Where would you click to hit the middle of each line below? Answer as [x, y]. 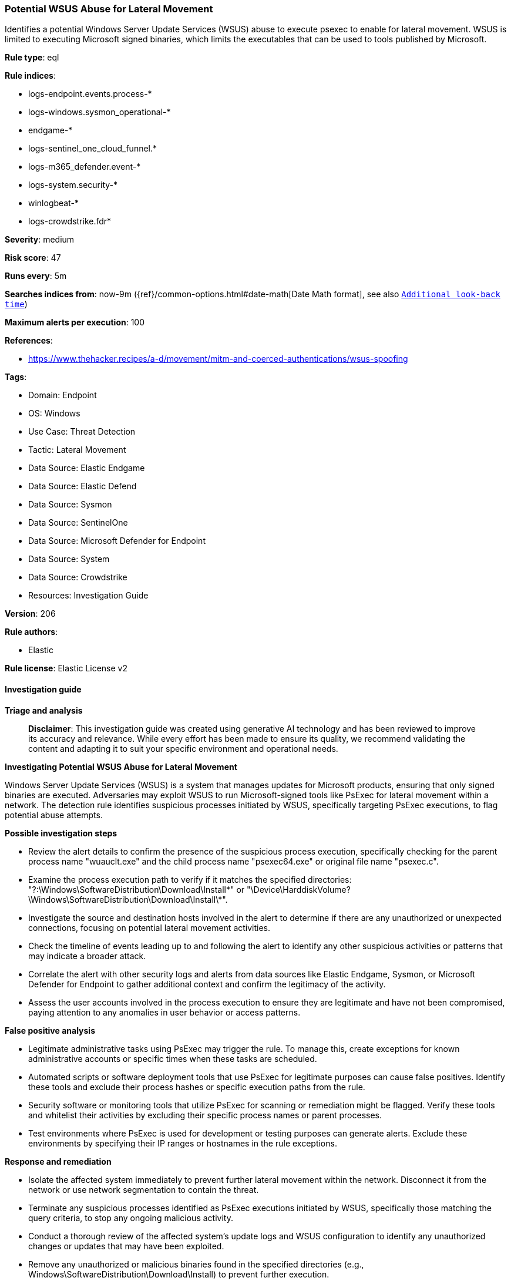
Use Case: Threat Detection [82, 432]
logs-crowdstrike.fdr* [70, 221]
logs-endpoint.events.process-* [90, 94]
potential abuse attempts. [54, 815]
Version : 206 [30, 614]
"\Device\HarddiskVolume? [299, 889]
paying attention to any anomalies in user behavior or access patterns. [164, 1012]
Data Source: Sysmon [70, 505]
